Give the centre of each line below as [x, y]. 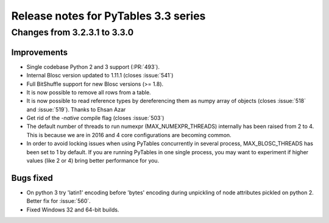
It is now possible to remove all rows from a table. [89, 92]
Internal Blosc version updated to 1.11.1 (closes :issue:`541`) [100, 76]
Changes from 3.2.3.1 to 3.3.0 [73, 32]
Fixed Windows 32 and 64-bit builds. [73, 210]
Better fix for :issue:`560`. [58, 201]
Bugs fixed [32, 178]
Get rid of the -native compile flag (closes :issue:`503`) [95, 118]
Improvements [40, 52]
